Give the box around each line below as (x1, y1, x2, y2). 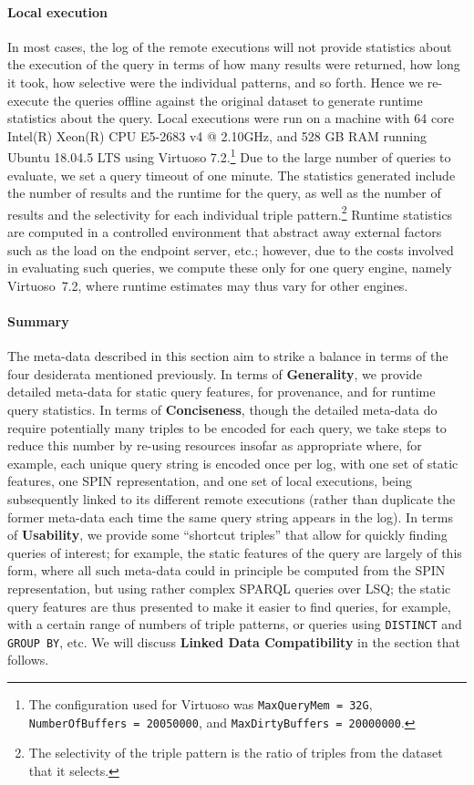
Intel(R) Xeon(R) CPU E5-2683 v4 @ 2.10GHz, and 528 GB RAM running (7, 126, 427, 145)
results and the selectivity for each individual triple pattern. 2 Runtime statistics (7, 201, 453, 223)
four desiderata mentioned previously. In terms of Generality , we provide (7, 364, 422, 383)
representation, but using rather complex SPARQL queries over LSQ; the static (7, 578, 451, 597)
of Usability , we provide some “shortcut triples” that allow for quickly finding (7, 525, 448, 544)
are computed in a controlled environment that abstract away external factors (7, 222, 442, 242)
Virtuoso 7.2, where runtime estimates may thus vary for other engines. (7, 275, 408, 294)
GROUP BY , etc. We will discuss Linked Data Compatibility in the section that (7, 632, 460, 651)
